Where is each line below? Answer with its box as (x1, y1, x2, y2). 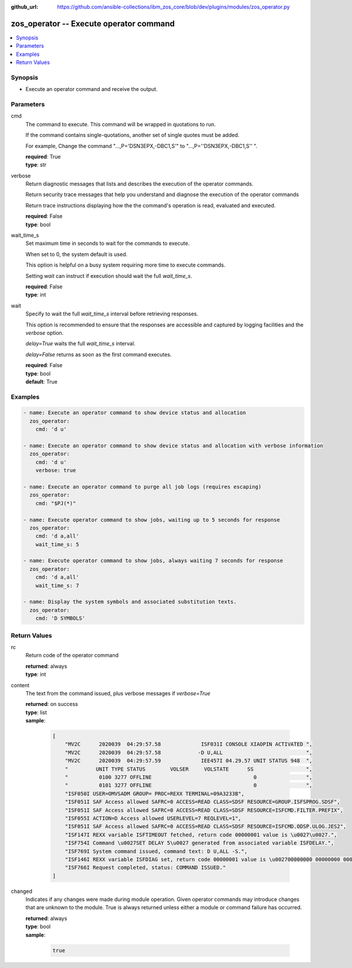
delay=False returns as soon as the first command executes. (25, 351, 172, 358)
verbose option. (25, 329, 64, 336)
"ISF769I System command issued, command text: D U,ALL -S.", (65, 848, 248, 855)
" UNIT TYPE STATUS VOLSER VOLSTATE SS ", (65, 765, 313, 772)
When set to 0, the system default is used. (25, 250, 128, 258)
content (11, 681, 30, 688)
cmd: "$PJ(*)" (35, 500, 76, 506)
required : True (25, 153, 61, 160)
